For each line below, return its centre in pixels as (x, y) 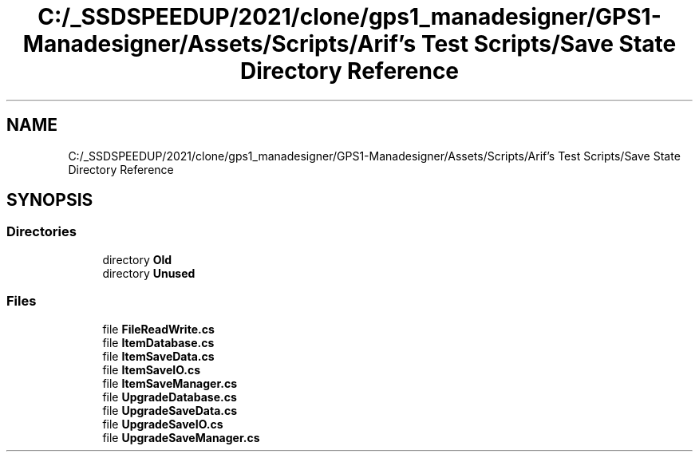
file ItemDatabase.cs (158, 342)
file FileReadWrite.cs (158, 329)
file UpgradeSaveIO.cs (163, 424)
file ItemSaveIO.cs (152, 369)
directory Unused (149, 273)
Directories (41, 232)
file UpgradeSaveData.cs (170, 410)
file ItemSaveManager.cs (170, 383)
